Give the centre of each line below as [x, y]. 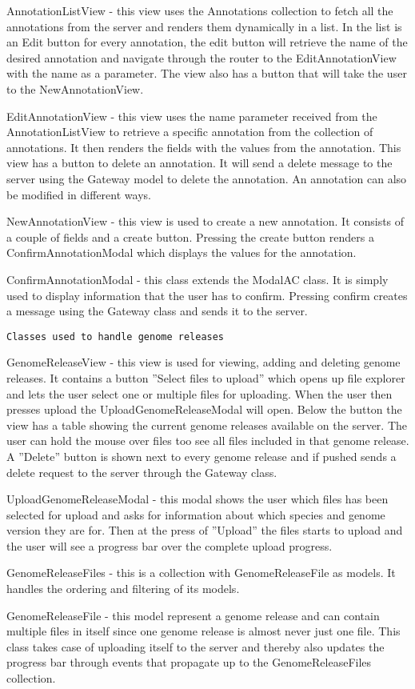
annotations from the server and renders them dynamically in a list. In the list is [204, 26]
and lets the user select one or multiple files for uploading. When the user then [200, 393]
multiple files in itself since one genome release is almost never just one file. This [204, 631]
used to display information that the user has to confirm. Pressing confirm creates [207, 295]
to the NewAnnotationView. [75, 88]
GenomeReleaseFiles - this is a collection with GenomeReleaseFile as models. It [201, 573]
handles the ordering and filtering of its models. [123, 589]
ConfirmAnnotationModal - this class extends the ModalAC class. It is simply [198, 279]
